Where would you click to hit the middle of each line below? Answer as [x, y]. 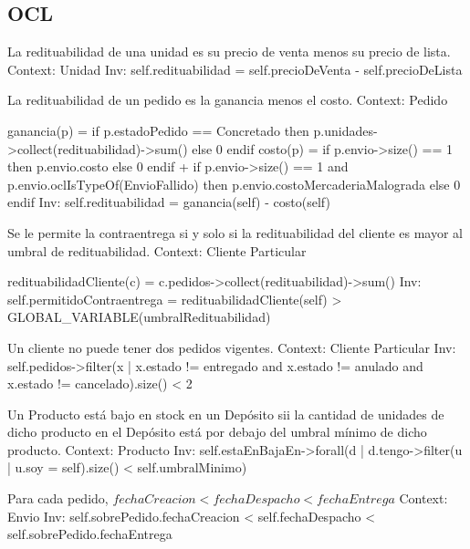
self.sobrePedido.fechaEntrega [90, 534]
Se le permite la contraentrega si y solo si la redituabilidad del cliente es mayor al [235, 232]
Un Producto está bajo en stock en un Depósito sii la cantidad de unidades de [226, 414]
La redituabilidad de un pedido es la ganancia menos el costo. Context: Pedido [228, 100]
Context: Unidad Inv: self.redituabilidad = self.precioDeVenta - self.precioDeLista [235, 69]
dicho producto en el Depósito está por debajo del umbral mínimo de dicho [217, 432]
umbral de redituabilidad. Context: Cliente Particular [157, 250]
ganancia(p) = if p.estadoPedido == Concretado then [158, 130]
